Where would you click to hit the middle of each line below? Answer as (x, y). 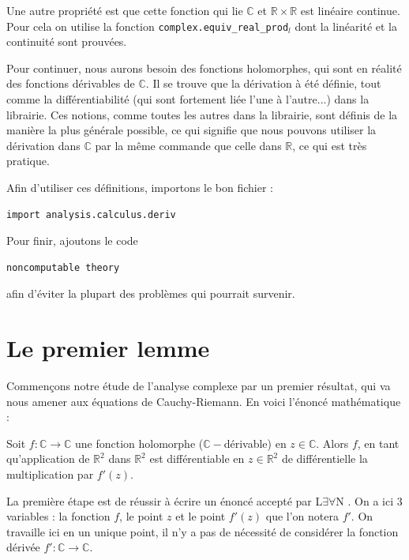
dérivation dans (43, 145)
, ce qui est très (330, 145)
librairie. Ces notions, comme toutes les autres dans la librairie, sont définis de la (202, 114)
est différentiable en (197, 459)
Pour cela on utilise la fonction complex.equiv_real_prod (148, 26)
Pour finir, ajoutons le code (72, 241)
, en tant (378, 443)
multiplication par (50, 474)
